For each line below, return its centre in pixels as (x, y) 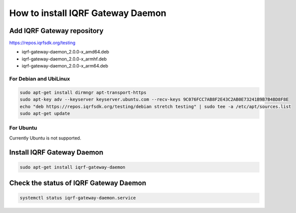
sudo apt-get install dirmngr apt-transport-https (83, 92)
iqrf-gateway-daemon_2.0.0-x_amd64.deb (65, 52)
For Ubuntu (23, 128)
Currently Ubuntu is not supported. (45, 138)
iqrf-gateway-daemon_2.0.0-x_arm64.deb (65, 66)
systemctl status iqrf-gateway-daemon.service (78, 198)
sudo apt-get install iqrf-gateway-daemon (72, 167)
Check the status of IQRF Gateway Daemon (78, 183)
